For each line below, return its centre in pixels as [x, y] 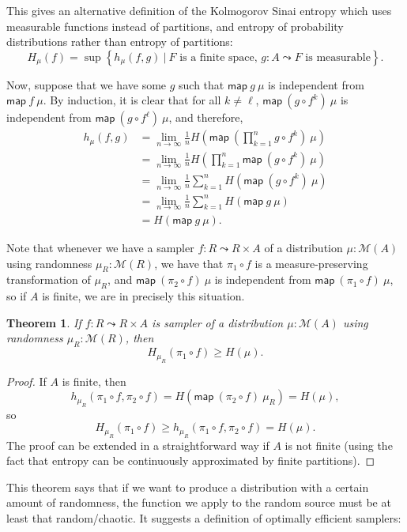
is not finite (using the [339, 445]
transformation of [49, 279]
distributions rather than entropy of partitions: [120, 42]
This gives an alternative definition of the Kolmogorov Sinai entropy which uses [199, 10]
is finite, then [94, 381]
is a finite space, [219, 57]
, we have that [189, 263]
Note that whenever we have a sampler [100, 247]
